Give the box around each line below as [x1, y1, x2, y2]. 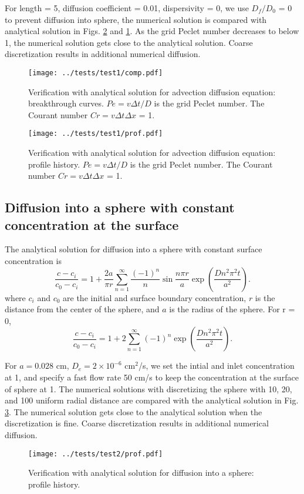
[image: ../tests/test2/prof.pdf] [28, 449, 163, 458]
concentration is [5, 255, 62, 267]
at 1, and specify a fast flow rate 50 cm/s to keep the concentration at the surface [5, 371, 299, 383]
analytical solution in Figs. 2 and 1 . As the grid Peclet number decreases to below [5, 25, 299, 37]
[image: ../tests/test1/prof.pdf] [28, 129, 163, 138]
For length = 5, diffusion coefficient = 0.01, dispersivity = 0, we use [5, 2, 249, 14]
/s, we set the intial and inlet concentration [138, 359, 295, 372]
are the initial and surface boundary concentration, [63, 291, 246, 303]
